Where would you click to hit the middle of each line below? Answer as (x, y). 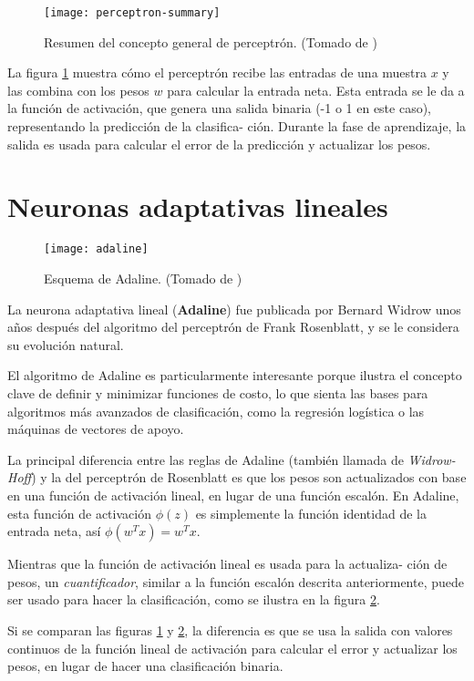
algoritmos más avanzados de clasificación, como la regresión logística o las (216, 411)
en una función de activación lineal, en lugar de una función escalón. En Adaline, (233, 495)
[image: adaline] (96, 249)
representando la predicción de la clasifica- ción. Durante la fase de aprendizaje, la (237, 126)
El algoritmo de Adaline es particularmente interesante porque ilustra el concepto (235, 375)
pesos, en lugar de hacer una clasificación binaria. (145, 666)
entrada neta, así (54, 531)
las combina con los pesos (78, 90)
